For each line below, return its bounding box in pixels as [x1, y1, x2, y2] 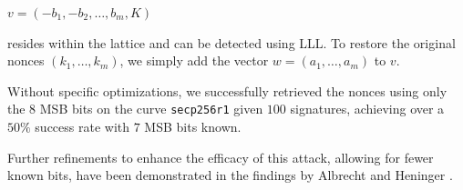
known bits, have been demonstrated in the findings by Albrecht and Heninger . [7, 165, 453, 185]
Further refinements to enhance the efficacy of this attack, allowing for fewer [7, 147, 434, 166]
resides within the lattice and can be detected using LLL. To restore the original [7, 33, 456, 52]
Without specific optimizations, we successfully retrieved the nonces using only [7, 81, 448, 100]
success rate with [35, 117, 130, 136]
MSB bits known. [144, 117, 242, 136]
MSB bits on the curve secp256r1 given [39, 99, 263, 118]
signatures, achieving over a [290, 99, 445, 118]
